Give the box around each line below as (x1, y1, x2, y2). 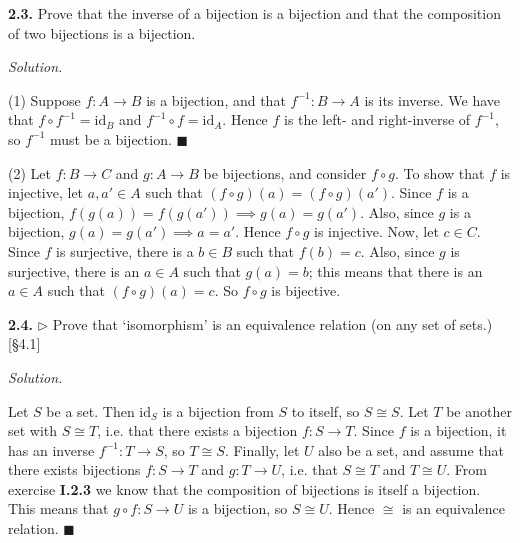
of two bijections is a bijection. (8, 22, 196, 43)
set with (8, 420, 58, 441)
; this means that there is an (308, 260, 483, 281)
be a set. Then (46, 400, 135, 421)
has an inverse (8, 439, 95, 460)
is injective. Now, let (314, 221, 439, 242)
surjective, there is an (8, 260, 140, 281)
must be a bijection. (50, 128, 172, 149)
